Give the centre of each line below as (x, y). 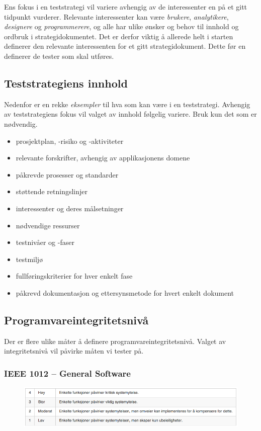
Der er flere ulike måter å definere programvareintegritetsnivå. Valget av (115, 341)
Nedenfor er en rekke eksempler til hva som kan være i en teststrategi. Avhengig (127, 104)
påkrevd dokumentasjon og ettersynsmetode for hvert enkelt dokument (125, 292)
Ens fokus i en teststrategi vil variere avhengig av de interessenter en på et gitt (126, 7)
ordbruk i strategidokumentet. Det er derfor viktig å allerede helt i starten (119, 36)
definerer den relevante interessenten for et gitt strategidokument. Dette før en (125, 46)
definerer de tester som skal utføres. (59, 56)
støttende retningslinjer (52, 191)
